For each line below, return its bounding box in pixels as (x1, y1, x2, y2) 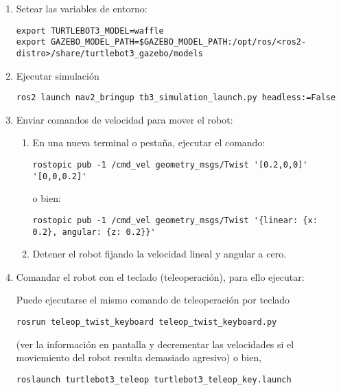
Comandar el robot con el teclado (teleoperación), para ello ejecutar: (16, 269, 305, 284)
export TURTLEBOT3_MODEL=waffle (16, 25, 164, 36)
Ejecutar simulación (16, 68, 99, 82)
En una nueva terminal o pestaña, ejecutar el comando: (32, 135, 266, 150)
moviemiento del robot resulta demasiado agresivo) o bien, (16, 350, 262, 365)
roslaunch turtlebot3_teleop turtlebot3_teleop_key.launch (16, 374, 292, 385)
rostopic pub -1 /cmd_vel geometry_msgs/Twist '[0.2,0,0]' (32, 160, 308, 170)
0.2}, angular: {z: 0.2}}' (32, 227, 156, 237)
